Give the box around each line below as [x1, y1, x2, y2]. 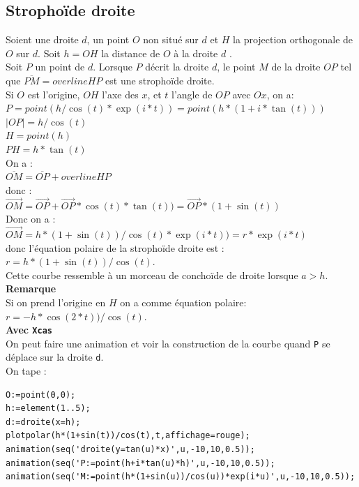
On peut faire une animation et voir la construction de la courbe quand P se [6, 336, 330, 350]
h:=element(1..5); [6, 403, 91, 414]
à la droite [174, 45, 218, 60]
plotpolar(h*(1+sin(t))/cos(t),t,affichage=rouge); [6, 430, 250, 441]
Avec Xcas [6, 322, 52, 337]
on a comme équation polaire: [120, 294, 247, 309]
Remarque [6, 281, 56, 296]
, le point [217, 59, 256, 74]
